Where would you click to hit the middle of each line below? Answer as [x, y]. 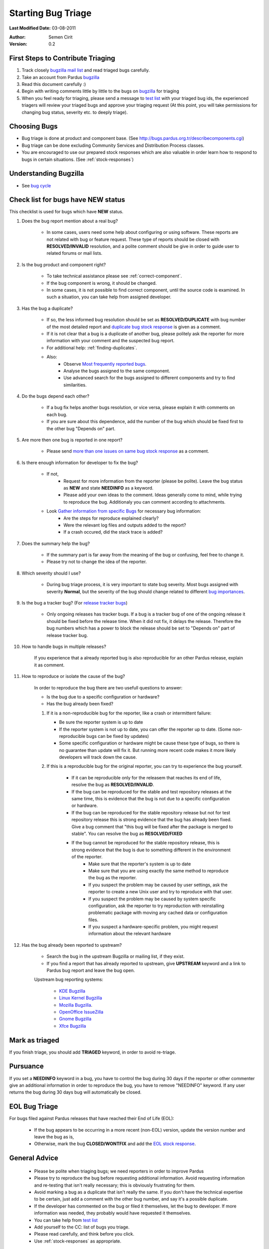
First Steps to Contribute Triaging [62, 58]
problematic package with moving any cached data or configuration [158, 913]
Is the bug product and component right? [64, 264]
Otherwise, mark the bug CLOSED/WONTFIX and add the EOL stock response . [115, 1144]
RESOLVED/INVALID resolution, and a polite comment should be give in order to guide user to [143, 246]
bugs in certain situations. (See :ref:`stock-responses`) [78, 159]
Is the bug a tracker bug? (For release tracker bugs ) [75, 603]
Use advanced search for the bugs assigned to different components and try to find [149, 378]
